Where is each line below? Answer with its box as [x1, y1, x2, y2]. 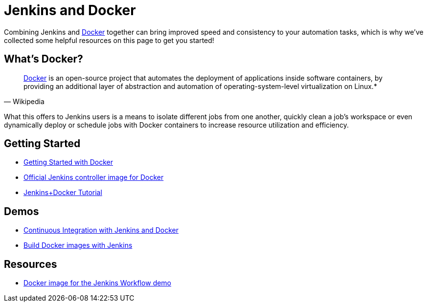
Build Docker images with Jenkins [23, 241, 133, 250]
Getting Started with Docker [23, 158, 113, 167]
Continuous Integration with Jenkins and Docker [23, 226, 179, 235]
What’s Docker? [4, 53, 83, 66]
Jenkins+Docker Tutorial [23, 188, 102, 197]
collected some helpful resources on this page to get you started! [4, 36, 214, 44]
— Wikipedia [4, 97, 45, 106]
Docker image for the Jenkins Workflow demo [23, 279, 172, 287]
